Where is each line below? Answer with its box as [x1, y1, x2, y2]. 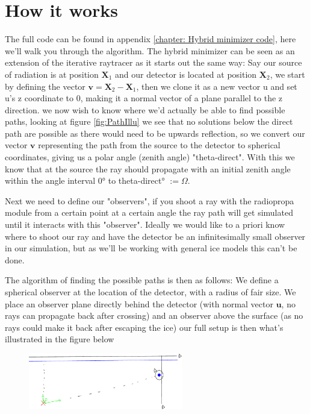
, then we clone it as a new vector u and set [136, 80, 297, 92]
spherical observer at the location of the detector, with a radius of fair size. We [5, 286, 296, 298]
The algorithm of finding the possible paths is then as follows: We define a [5, 274, 279, 286]
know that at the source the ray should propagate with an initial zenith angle [5, 162, 291, 175]
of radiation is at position [5, 67, 99, 80]
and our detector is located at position [114, 67, 257, 80]
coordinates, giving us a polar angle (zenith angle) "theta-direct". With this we [5, 151, 295, 163]
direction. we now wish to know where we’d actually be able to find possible [5, 103, 285, 116]
